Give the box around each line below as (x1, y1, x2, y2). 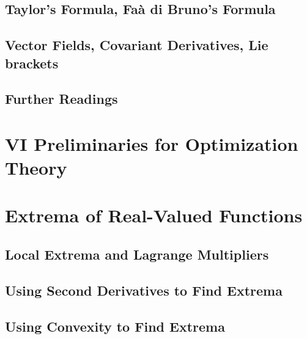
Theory (5, 155, 67, 180)
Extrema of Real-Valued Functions (5, 203, 303, 228)
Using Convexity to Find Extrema (5, 316, 225, 335)
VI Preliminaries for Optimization (5, 131, 298, 156)
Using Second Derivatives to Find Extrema (5, 280, 283, 299)
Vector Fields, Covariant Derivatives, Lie (5, 35, 268, 54)
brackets (5, 53, 59, 72)
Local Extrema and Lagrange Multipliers (5, 245, 269, 264)
